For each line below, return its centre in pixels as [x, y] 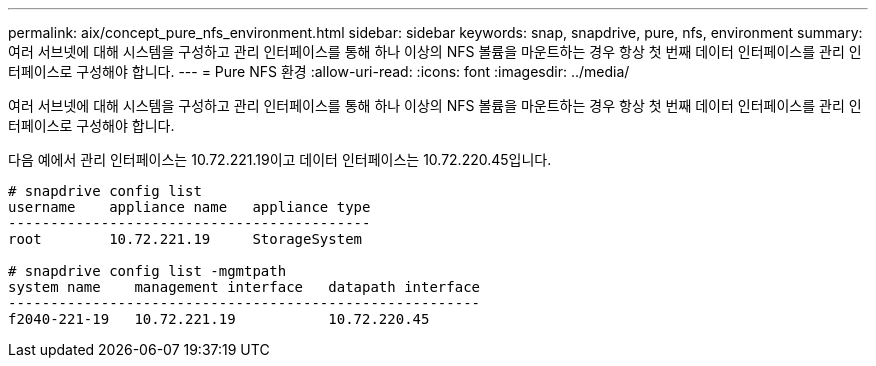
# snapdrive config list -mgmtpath [147, 271]
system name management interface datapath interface [244, 287]
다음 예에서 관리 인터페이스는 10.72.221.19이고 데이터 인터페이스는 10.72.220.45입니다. [280, 159]
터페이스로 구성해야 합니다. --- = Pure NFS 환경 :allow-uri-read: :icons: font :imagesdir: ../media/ [319, 71]
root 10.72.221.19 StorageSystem [185, 239]
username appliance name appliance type [189, 207]
